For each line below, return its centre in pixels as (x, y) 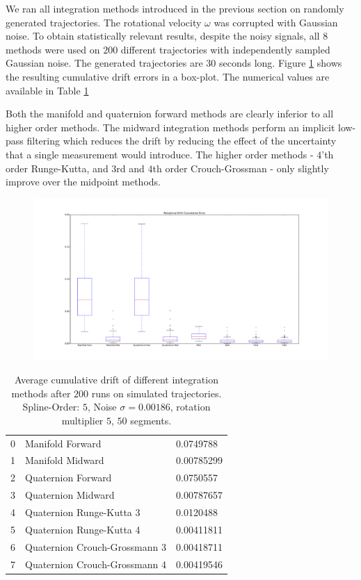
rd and (130, 168)
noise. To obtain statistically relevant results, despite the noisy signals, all (163, 36)
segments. (151, 420)
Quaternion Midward (70, 495)
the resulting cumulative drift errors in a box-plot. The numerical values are (168, 76)
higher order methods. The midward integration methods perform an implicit (170, 127)
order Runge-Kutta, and (57, 168)
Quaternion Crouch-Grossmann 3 (96, 546)
